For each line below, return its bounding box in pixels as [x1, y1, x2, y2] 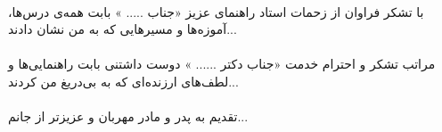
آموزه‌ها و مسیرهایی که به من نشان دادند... [8, 20, 237, 38]
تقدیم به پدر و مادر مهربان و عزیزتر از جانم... [8, 107, 249, 126]
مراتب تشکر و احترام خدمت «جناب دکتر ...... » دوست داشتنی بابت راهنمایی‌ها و [8, 54, 436, 73]
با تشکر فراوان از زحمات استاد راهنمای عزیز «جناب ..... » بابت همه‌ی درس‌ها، [8, 2, 424, 21]
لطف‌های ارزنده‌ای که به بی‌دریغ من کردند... [8, 71, 239, 90]
